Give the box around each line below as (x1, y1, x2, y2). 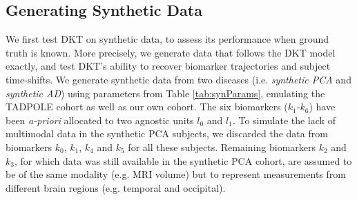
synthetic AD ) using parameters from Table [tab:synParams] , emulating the (6, 86, 325, 100)
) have (309, 99, 336, 114)
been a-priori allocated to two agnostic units (6, 112, 194, 127)
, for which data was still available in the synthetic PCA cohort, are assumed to (14, 153, 352, 168)
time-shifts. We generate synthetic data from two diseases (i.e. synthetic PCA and (6, 72, 351, 86)
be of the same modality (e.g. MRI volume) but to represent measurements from (6, 167, 346, 181)
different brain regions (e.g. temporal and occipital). (6, 180, 226, 194)
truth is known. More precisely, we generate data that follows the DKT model (6, 45, 336, 59)
